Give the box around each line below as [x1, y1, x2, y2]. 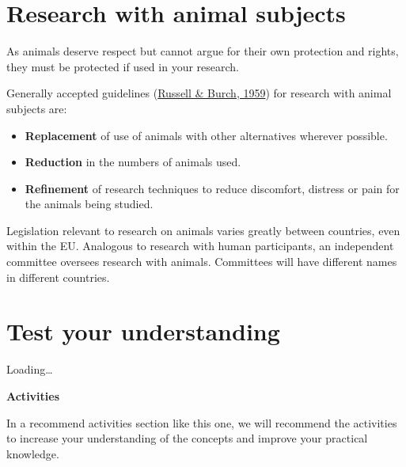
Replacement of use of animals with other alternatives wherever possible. [25, 127, 388, 143]
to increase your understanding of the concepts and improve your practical [6, 430, 368, 446]
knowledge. [6, 445, 59, 461]
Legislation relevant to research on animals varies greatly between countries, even [6, 222, 400, 238]
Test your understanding [6, 315, 280, 347]
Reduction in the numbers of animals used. [25, 154, 241, 170]
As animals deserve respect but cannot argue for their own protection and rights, [6, 43, 399, 59]
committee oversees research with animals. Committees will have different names [6, 253, 397, 270]
